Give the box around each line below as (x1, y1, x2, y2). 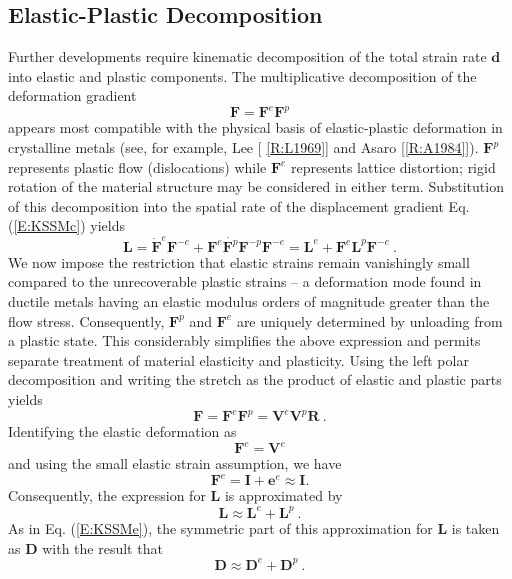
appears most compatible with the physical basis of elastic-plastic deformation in (8, 117, 503, 138)
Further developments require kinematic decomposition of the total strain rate (8, 46, 487, 67)
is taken (451, 518, 500, 539)
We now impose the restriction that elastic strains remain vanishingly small (8, 251, 470, 272)
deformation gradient (8, 85, 137, 106)
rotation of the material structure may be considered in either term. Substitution (8, 176, 504, 197)
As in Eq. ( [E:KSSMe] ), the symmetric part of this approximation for (8, 518, 433, 539)
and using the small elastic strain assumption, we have (8, 453, 342, 474)
